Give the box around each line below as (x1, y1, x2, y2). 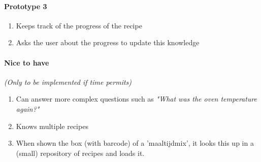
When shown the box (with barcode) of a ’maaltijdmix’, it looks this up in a (16, 138, 254, 148)
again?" (16, 103, 40, 114)
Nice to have (4, 57, 49, 68)
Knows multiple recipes (16, 120, 88, 131)
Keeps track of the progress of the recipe (16, 20, 142, 30)
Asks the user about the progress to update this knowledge (16, 37, 200, 48)
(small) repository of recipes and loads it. (16, 147, 145, 158)
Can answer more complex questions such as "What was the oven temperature (16, 93, 257, 104)
